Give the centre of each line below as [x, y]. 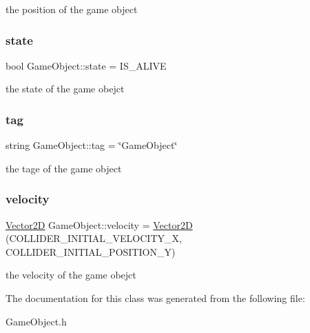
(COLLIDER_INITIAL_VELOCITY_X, [94, 238]
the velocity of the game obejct [71, 275]
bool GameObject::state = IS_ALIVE [86, 65]
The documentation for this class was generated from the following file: [155, 298]
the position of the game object [72, 9]
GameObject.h [36, 321]
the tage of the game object [64, 168]
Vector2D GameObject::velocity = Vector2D [99, 224]
